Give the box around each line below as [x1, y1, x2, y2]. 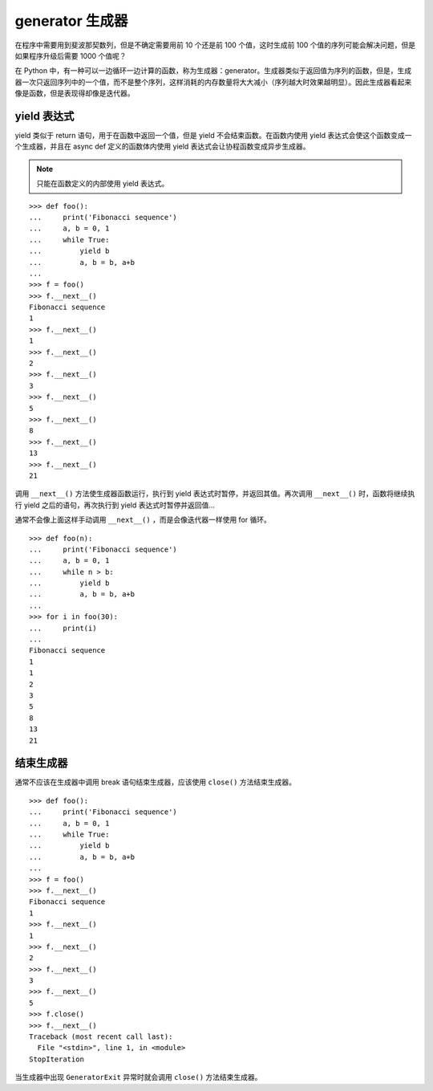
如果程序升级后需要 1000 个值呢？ [14, 51, 127, 60]
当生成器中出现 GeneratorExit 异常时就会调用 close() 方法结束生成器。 [14, 1073, 262, 1082]
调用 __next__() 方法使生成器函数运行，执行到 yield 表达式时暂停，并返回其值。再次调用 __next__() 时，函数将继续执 [14, 489, 415, 499]
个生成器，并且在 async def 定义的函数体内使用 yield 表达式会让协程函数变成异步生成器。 [14, 141, 310, 152]
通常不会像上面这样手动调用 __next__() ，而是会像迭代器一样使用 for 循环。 [14, 515, 272, 525]
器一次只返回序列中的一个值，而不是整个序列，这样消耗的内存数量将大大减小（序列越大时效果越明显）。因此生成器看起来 [14, 77, 412, 87]
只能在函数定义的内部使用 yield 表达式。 [36, 179, 169, 189]
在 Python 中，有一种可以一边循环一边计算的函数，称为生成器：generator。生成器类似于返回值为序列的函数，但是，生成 [14, 66, 412, 75]
